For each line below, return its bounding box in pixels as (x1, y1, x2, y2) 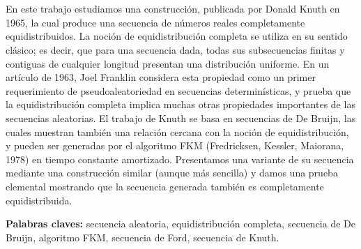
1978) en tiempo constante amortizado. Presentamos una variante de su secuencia (6, 151, 354, 166)
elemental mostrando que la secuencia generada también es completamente (6, 179, 324, 193)
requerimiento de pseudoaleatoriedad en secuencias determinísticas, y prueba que (6, 83, 351, 98)
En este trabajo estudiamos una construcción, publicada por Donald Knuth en (6, 1, 340, 16)
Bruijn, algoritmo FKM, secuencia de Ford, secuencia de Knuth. (6, 229, 279, 244)
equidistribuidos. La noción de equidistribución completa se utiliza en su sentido (6, 29, 348, 43)
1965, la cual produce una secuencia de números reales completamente (6, 15, 305, 29)
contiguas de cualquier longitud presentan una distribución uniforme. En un (6, 56, 330, 70)
